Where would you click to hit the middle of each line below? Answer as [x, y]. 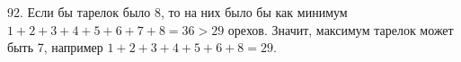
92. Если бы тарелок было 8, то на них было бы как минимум [177, 12]
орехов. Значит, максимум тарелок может [341, 29]
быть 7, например [55, 47]
